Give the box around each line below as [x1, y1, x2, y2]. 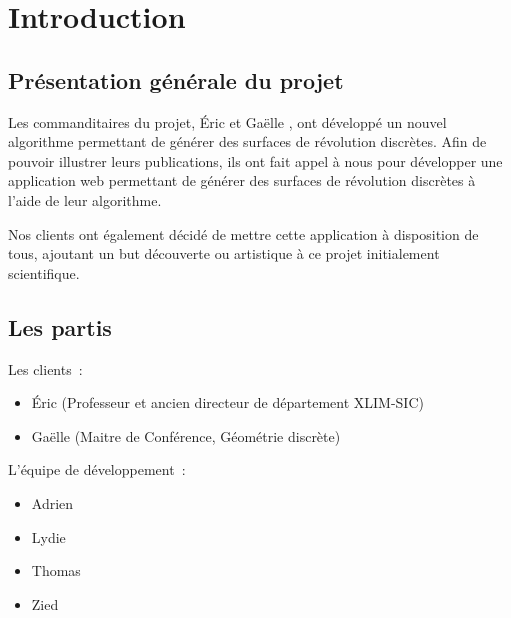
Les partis [8, 311, 112, 342]
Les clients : [8, 358, 83, 379]
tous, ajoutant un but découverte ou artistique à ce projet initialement [8, 243, 440, 264]
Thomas [31, 560, 81, 581]
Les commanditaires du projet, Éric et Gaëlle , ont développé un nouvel [8, 111, 447, 132]
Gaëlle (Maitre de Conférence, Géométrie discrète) [31, 425, 341, 446]
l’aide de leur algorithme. [8, 189, 162, 210]
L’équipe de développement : [8, 459, 186, 480]
